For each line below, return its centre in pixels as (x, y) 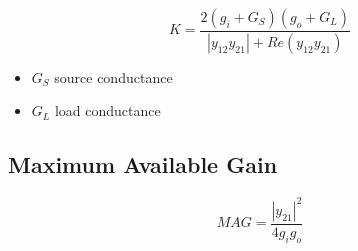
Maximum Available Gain (143, 164)
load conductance (107, 110)
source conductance (113, 76)
